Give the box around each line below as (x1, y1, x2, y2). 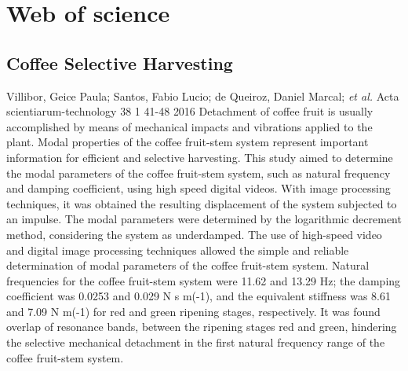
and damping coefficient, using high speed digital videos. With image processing (6, 180, 391, 197)
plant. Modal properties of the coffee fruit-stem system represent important (6, 134, 369, 150)
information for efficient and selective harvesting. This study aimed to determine (6, 149, 393, 165)
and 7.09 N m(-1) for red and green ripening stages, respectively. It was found (6, 303, 381, 319)
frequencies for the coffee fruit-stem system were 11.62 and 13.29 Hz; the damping (6, 272, 401, 288)
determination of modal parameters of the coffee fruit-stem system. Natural (6, 257, 370, 274)
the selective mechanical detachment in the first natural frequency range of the (6, 334, 385, 351)
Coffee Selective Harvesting (6, 50, 233, 75)
